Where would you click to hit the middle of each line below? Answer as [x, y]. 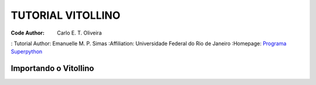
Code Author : [28, 33]
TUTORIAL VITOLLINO [66, 15]
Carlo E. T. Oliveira [79, 33]
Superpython [27, 52]
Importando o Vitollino [52, 68]
